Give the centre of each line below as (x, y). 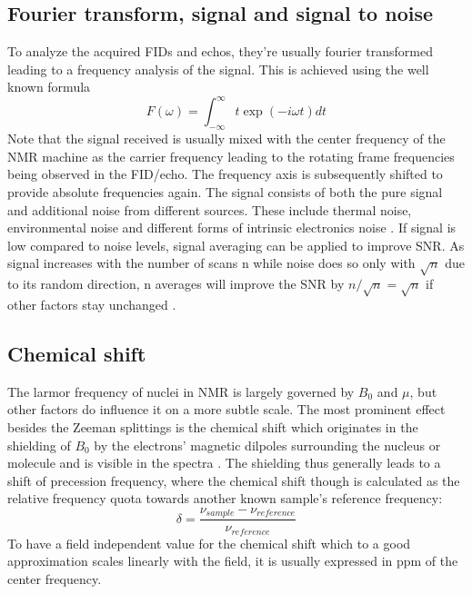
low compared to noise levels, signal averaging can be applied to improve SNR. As (236, 245)
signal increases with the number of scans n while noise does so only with (211, 263)
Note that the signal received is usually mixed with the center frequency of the (226, 139)
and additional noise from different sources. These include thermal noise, (210, 209)
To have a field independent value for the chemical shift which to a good (209, 543)
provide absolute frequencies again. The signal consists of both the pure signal (225, 192)
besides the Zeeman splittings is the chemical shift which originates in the (213, 426)
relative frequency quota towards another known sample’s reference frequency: (225, 498)
